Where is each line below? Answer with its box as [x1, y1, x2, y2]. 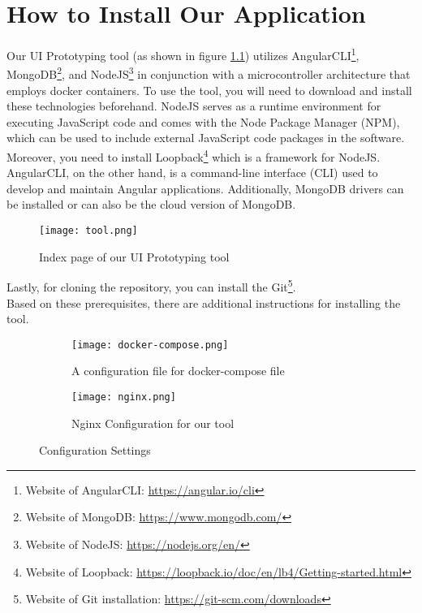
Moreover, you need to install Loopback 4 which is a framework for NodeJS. [6, 146, 381, 165]
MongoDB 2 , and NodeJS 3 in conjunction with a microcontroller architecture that [6, 63, 411, 83]
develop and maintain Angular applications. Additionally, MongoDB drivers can [6, 179, 404, 196]
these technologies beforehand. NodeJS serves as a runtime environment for [6, 97, 381, 114]
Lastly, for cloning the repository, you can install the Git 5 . [6, 276, 296, 295]
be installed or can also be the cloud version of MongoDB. [6, 196, 296, 213]
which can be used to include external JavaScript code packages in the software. [6, 129, 405, 146]
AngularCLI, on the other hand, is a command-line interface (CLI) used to [6, 164, 378, 181]
